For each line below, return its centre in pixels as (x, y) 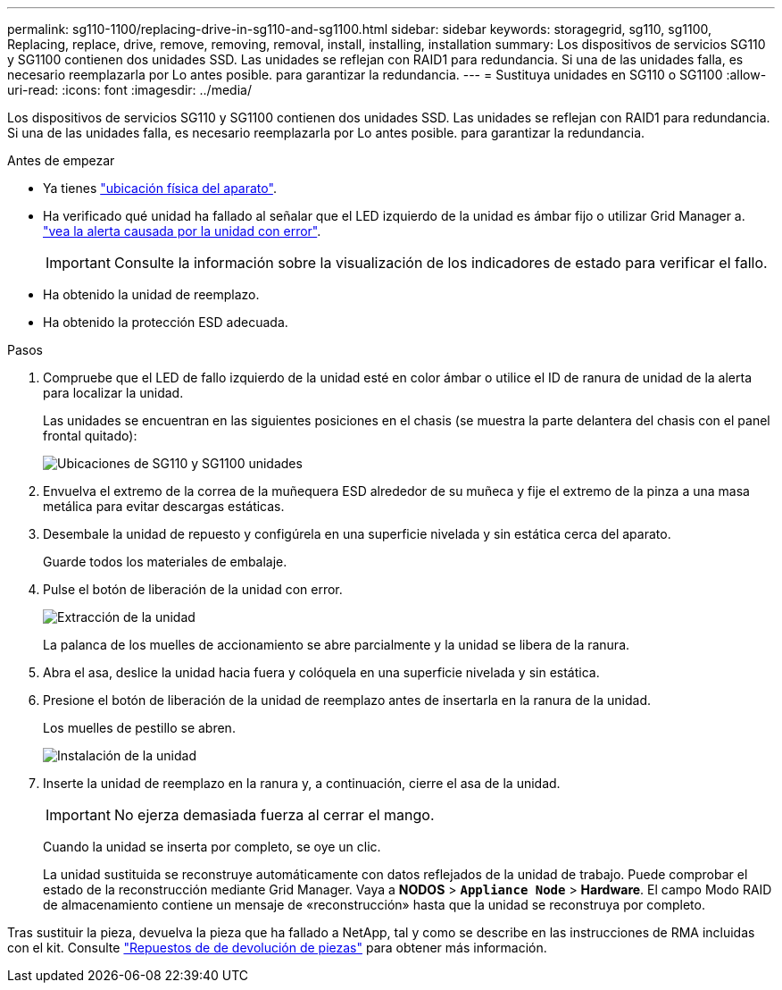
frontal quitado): (90, 436)
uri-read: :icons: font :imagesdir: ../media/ (129, 90)
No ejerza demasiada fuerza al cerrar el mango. (274, 815)
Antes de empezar (61, 160)
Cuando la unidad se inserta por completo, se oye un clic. (212, 847)
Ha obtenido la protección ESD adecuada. (166, 322)
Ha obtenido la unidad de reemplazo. (151, 294)
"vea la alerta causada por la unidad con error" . (182, 231)
